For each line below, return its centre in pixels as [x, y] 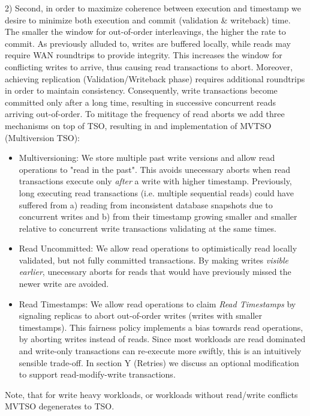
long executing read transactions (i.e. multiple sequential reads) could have [156, 192]
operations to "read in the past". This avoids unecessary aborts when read [154, 169]
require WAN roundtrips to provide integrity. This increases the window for [144, 55]
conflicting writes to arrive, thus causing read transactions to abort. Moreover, [149, 66]
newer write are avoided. [64, 284]
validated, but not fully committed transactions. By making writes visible [154, 260]
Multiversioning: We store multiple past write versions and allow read [147, 158]
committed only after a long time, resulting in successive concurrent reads [141, 102]
